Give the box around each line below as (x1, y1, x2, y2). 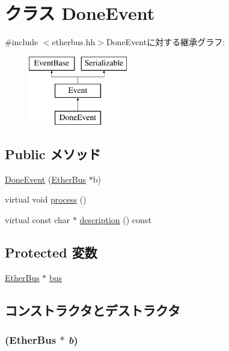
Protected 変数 (5, 243, 97, 262)
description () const (79, 213, 151, 226)
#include (5, 36, 38, 48)
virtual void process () (5, 193, 87, 206)
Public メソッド (5, 145, 101, 163)
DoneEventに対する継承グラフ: (106, 36, 225, 48)
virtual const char (5, 213, 70, 226)
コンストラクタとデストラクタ (5, 300, 180, 319)
